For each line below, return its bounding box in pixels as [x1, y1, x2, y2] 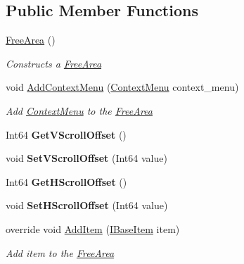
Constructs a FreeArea [6, 56, 102, 70]
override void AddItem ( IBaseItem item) [6, 221, 180, 236]
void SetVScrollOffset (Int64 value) [6, 151, 167, 165]
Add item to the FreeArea [6, 245, 115, 260]
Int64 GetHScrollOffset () [6, 174, 127, 189]
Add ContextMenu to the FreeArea [6, 103, 153, 118]
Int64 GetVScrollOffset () [6, 127, 127, 142]
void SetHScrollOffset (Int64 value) [6, 198, 168, 213]
